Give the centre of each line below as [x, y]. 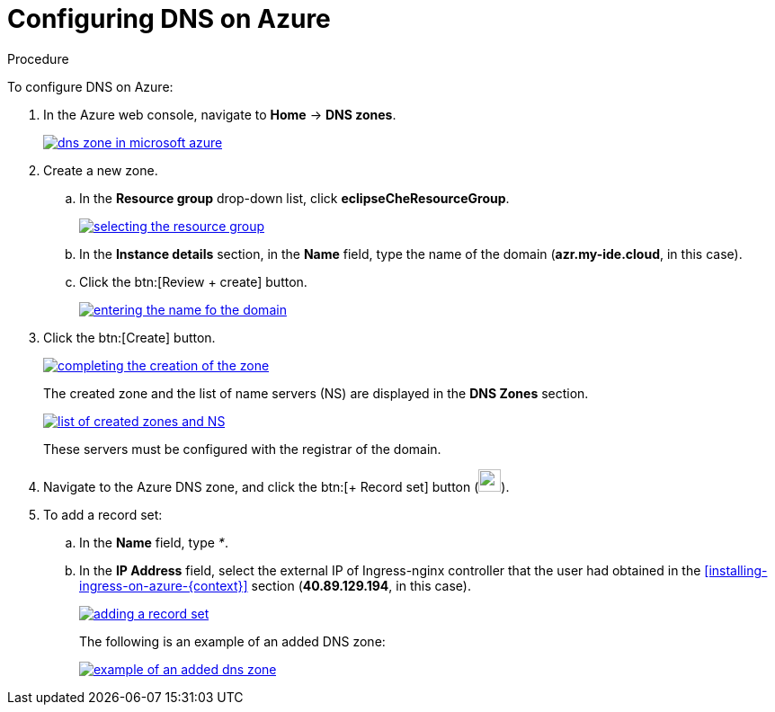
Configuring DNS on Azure [169, 19]
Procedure [38, 58]
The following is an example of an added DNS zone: [232, 641]
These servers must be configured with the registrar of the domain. [242, 449]
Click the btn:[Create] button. [129, 337]
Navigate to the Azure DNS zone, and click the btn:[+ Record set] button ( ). [276, 486]
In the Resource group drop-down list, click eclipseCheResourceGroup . [294, 198]
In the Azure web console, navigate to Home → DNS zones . [220, 114]
